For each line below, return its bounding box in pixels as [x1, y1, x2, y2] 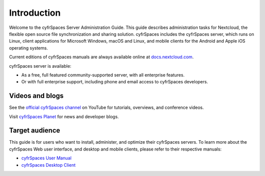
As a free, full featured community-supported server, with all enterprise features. [21, 72, 185, 78]
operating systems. [9, 45, 48, 51]
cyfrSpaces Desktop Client [21, 162, 76, 168]
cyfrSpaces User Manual [21, 155, 72, 161]
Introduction [9, 7, 61, 18]
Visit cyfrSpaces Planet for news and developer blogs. [9, 113, 119, 120]
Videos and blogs [9, 92, 64, 100]
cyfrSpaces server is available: [9, 63, 72, 69]
